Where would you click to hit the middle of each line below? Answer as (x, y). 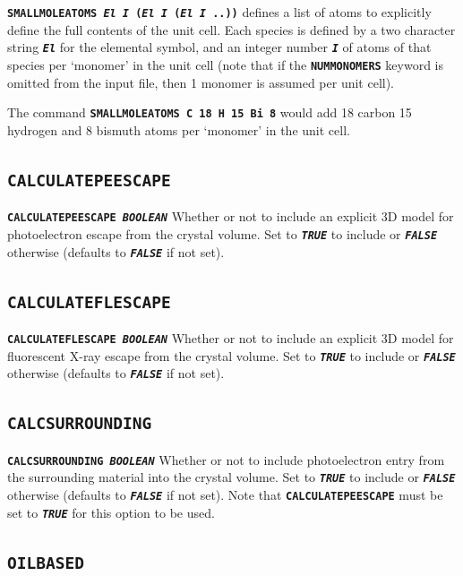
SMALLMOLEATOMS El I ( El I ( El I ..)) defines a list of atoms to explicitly (219, 12)
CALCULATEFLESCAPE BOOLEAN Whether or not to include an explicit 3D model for (231, 337)
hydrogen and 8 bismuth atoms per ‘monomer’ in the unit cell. (179, 129)
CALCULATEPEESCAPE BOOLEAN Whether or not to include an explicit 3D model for (231, 216)
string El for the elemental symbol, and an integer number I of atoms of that (219, 47)
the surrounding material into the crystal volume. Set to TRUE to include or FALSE (231, 477)
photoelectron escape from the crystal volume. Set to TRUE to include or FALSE (223, 233)
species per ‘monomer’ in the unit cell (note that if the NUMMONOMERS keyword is (226, 64)
